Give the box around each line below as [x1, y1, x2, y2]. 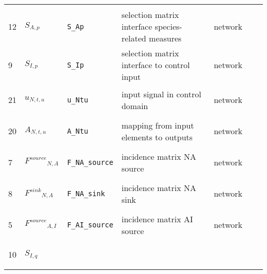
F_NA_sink [67, 189, 105, 198]
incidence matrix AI [121, 213, 193, 225]
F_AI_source [67, 220, 113, 229]
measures [149, 32, 182, 44]
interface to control [121, 59, 190, 71]
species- [155, 20, 182, 32]
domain [121, 99, 148, 112]
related [121, 32, 146, 44]
